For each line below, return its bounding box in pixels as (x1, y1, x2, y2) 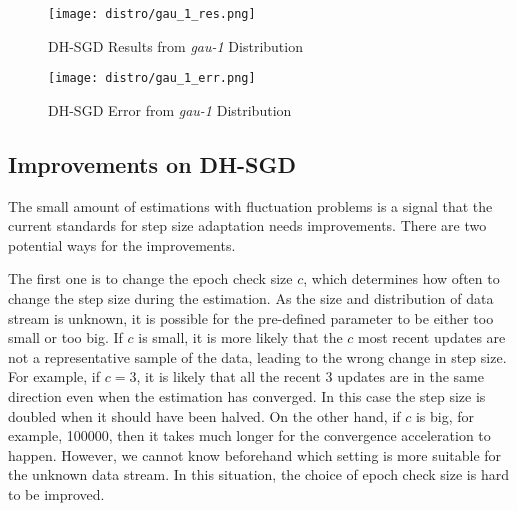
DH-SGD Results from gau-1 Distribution (48, 35, 303, 56)
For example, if (8, 366, 101, 387)
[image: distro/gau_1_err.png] (48, 71, 256, 86)
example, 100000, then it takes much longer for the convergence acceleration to (8, 425, 491, 446)
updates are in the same (337, 366, 484, 387)
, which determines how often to (303, 268, 500, 289)
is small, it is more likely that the (138, 327, 343, 348)
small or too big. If (8, 327, 123, 348)
